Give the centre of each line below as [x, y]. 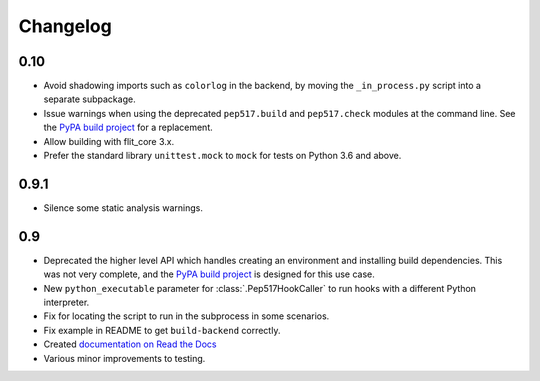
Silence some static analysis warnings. [123, 207]
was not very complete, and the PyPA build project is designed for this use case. [209, 274]
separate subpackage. [89, 99]
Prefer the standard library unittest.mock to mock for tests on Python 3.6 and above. [222, 156]
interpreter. [66, 302]
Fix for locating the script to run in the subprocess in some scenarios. [186, 316]
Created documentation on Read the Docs [130, 344]
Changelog [65, 26]
